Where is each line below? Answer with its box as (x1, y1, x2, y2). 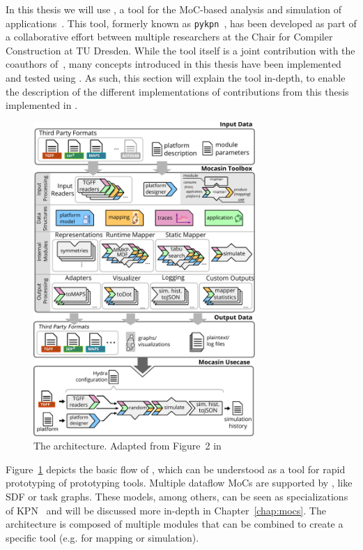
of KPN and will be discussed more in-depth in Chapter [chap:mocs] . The (6, 503, 326, 517)
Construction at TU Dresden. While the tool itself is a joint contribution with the (6, 43, 355, 57)
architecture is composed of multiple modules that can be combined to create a (6, 516, 343, 531)
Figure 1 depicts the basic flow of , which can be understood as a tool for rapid (6, 461, 346, 476)
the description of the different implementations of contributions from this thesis (6, 84, 349, 98)
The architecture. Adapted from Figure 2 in (33, 438, 222, 453)
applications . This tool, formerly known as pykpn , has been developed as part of (6, 15, 357, 30)
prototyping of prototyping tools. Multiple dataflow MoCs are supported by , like (6, 475, 353, 490)
